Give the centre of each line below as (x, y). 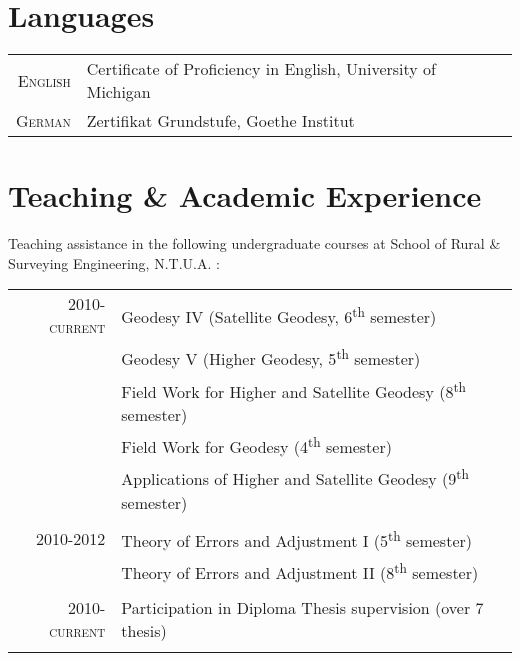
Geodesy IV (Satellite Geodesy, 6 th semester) (279, 315)
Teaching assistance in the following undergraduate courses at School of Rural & (254, 243)
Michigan (118, 92)
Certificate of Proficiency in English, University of (261, 69)
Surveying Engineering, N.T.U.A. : (114, 262)
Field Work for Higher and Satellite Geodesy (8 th (294, 390)
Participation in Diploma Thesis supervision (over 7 (302, 608)
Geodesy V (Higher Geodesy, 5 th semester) (271, 357)
